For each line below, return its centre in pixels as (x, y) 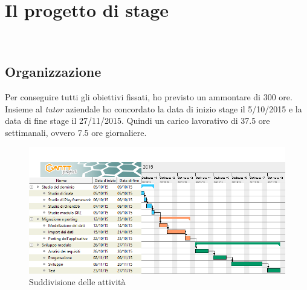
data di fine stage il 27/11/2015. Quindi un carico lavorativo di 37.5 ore (137, 121)
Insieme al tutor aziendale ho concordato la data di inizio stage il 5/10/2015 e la (153, 108)
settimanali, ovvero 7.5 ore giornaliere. (76, 132)
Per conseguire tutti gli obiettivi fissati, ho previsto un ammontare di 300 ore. (149, 96)
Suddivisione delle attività (77, 282)
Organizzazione (53, 72)
